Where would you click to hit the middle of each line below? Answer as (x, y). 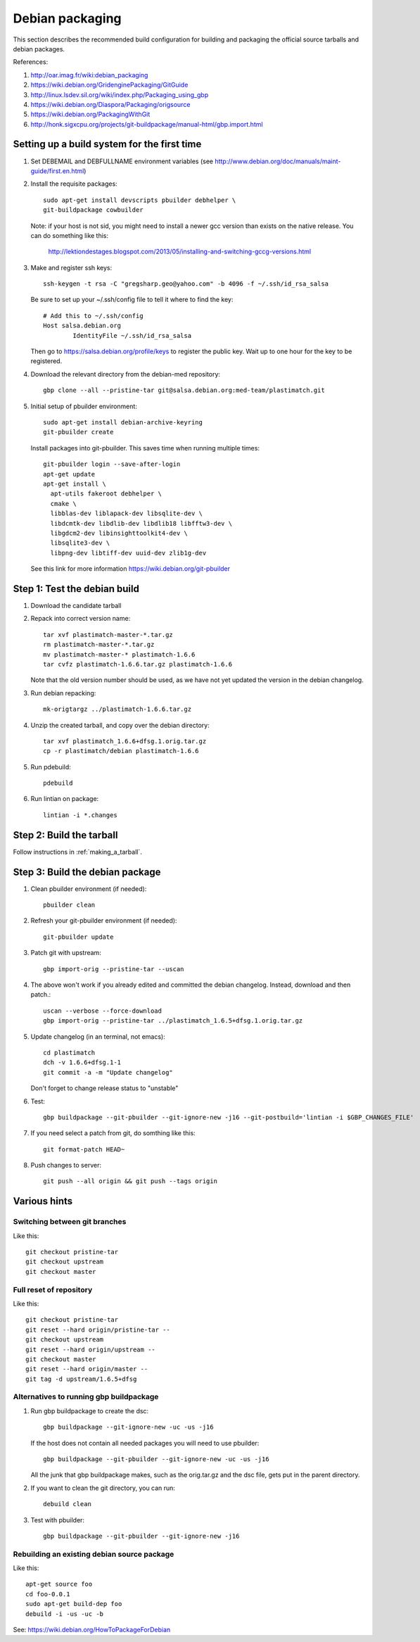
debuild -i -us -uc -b (65, 1614)
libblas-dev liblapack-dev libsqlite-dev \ (127, 513)
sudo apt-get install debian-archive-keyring (123, 422)
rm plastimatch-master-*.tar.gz (99, 645)
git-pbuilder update (78, 937)
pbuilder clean (69, 905)
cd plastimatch (69, 1053)
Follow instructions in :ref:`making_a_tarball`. (77, 852)
